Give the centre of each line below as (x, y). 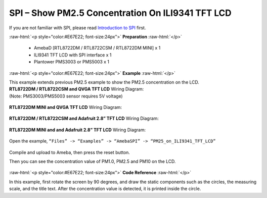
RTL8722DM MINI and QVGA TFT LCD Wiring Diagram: (66, 107)
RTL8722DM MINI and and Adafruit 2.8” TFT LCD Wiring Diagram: (77, 130)
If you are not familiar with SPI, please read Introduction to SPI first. (77, 28)
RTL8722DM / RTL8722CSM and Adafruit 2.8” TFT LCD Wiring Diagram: (84, 118)
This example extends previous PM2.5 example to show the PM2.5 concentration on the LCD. (104, 82)
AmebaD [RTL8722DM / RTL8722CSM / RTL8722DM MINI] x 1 (97, 48)
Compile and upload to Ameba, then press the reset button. (70, 152)
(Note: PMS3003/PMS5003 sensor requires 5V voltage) (66, 96)
